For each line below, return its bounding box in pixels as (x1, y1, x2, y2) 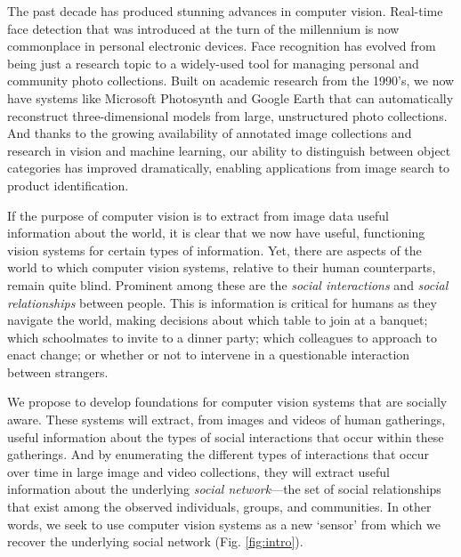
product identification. (7, 175, 129, 194)
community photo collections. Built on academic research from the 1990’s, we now (7, 71, 455, 90)
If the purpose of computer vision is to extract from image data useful (7, 206, 390, 224)
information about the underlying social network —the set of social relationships (7, 480, 441, 498)
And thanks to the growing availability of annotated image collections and (7, 124, 412, 142)
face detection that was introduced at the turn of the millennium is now (7, 19, 400, 37)
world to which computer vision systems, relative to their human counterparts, (7, 258, 436, 277)
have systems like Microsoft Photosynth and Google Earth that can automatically (7, 88, 454, 107)
